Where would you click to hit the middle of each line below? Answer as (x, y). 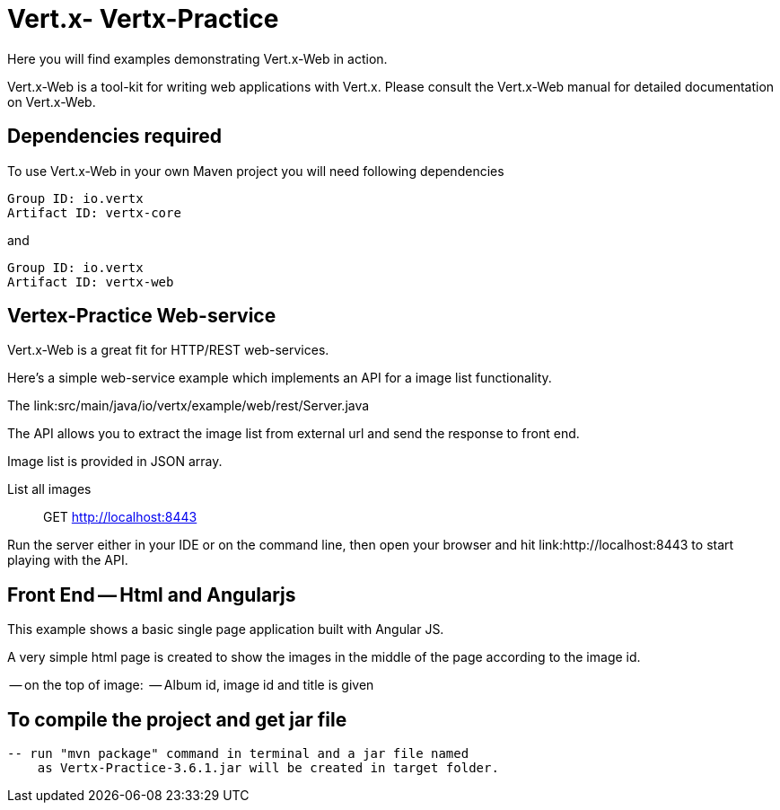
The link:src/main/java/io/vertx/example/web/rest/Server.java (188, 406)
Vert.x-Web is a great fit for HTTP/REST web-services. (168, 350)
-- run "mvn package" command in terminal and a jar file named (238, 754)
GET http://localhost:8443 (120, 517)
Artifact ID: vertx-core (94, 212)
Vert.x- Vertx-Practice (143, 19)
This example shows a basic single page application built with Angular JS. (226, 630)
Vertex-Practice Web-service (142, 316)
